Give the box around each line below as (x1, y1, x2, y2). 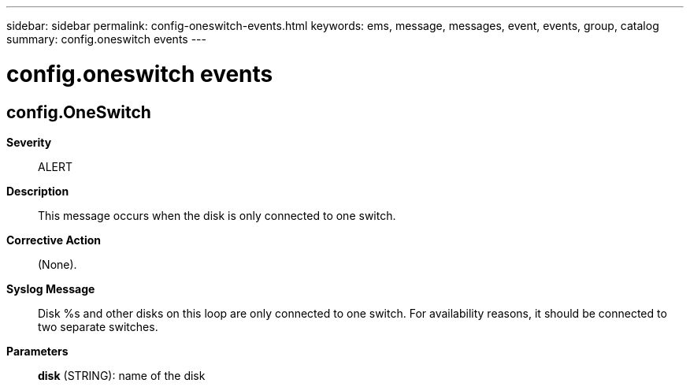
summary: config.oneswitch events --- (6, 32, 206, 46)
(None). (38, 257, 77, 271)
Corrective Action (6, 233, 101, 247)
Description (6, 184, 69, 198)
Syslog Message (6, 281, 95, 296)
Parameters (6, 344, 69, 358)
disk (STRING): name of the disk (38, 368, 206, 382)
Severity (6, 135, 52, 149)
